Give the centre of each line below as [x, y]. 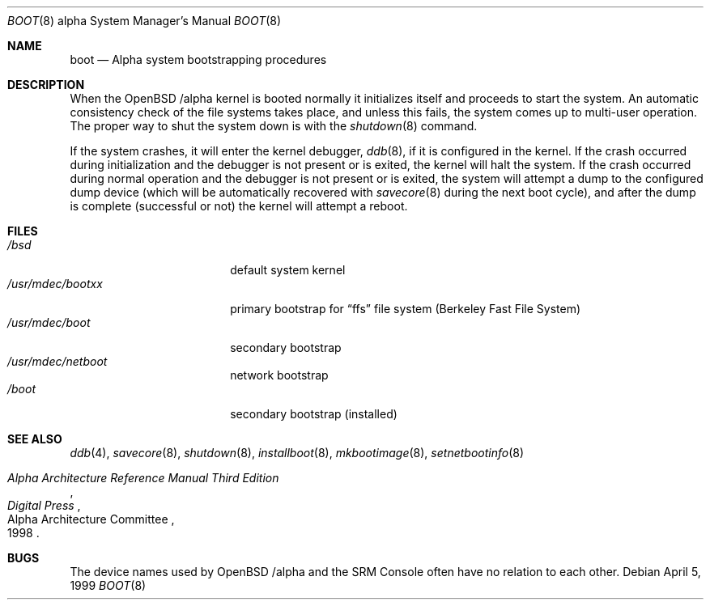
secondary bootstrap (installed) [314, 414]
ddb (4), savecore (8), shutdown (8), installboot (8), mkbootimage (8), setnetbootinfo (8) [297, 453]
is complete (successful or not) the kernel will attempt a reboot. [239, 206]
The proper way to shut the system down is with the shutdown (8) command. [274, 126]
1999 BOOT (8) [108, 585]
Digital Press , [44, 505]
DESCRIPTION [46, 85]
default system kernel [288, 270]
